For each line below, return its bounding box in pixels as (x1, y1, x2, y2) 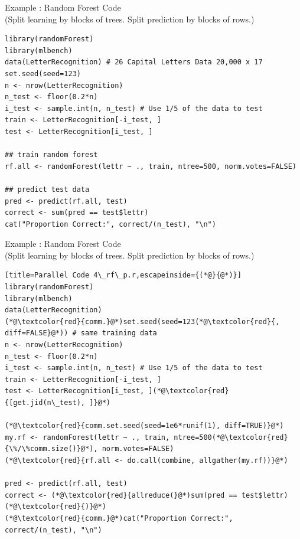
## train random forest (5, 151, 98, 159)
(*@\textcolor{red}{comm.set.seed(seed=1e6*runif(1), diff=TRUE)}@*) (5, 422, 284, 430)
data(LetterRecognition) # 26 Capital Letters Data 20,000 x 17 (5, 58, 263, 67)
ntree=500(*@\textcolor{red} (174, 433, 288, 442)
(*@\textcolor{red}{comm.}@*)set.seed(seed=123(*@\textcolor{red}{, (5, 317, 280, 326)
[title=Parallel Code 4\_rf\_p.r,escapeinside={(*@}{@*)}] (5, 271, 242, 280)
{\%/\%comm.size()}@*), (5, 445, 98, 453)
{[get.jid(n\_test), (5, 398, 86, 407)
